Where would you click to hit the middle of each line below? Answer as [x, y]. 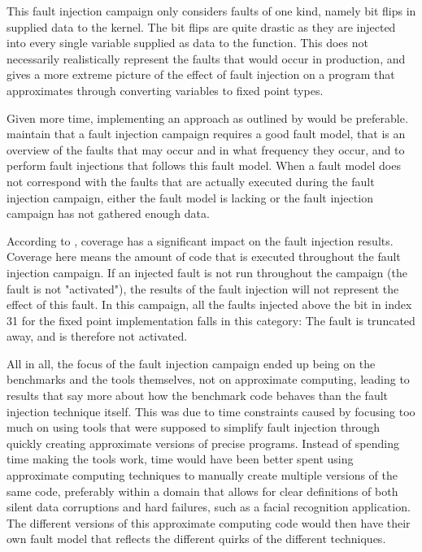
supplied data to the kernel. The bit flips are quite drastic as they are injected [201, 26]
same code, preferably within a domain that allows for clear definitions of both [202, 491]
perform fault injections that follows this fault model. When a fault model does [204, 165]
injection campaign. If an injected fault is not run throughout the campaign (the [207, 272]
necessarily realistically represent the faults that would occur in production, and [206, 58]
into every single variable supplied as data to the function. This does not [187, 43]
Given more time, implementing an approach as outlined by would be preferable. [207, 117]
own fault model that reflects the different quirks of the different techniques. [196, 539]
